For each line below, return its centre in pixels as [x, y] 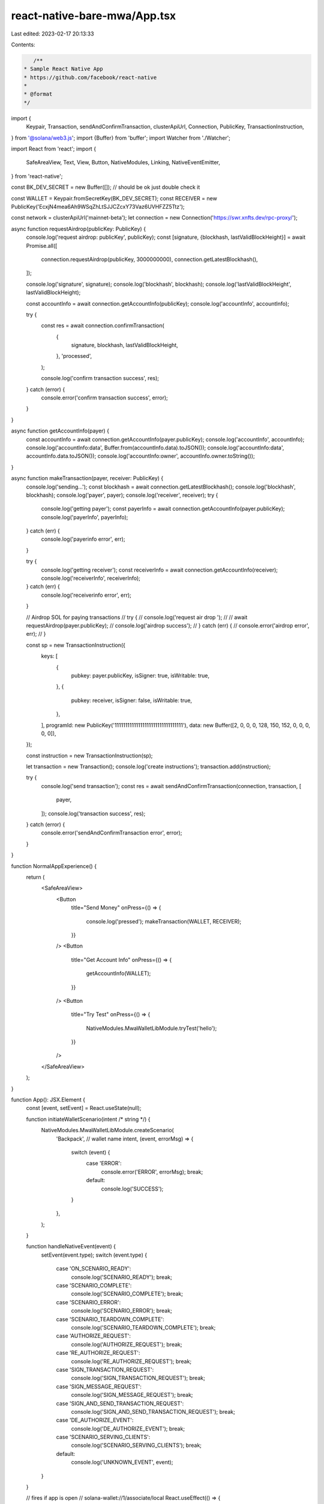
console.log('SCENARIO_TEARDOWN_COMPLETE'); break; [143, 1327]
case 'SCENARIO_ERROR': [88, 1302]
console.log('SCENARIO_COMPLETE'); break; [127, 1294]
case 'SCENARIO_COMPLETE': [94, 1286]
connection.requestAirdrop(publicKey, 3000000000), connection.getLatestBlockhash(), [149, 259]
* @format [38, 94]
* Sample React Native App [63, 69]
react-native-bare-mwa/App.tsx [94, 16]
